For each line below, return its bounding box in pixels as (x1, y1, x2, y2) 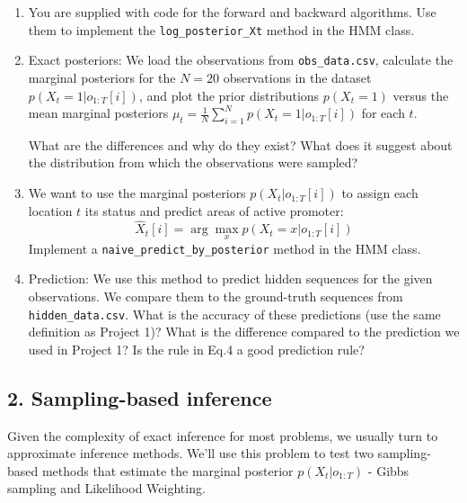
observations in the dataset (223, 67, 372, 86)
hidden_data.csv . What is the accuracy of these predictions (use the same (28, 304, 441, 323)
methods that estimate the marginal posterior (41, 461, 294, 480)
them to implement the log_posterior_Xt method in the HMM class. (28, 20, 415, 39)
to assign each (341, 184, 419, 202)
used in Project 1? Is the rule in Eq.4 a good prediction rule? (28, 339, 365, 358)
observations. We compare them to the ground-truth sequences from (28, 286, 403, 305)
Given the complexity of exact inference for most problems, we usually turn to (7, 426, 438, 445)
